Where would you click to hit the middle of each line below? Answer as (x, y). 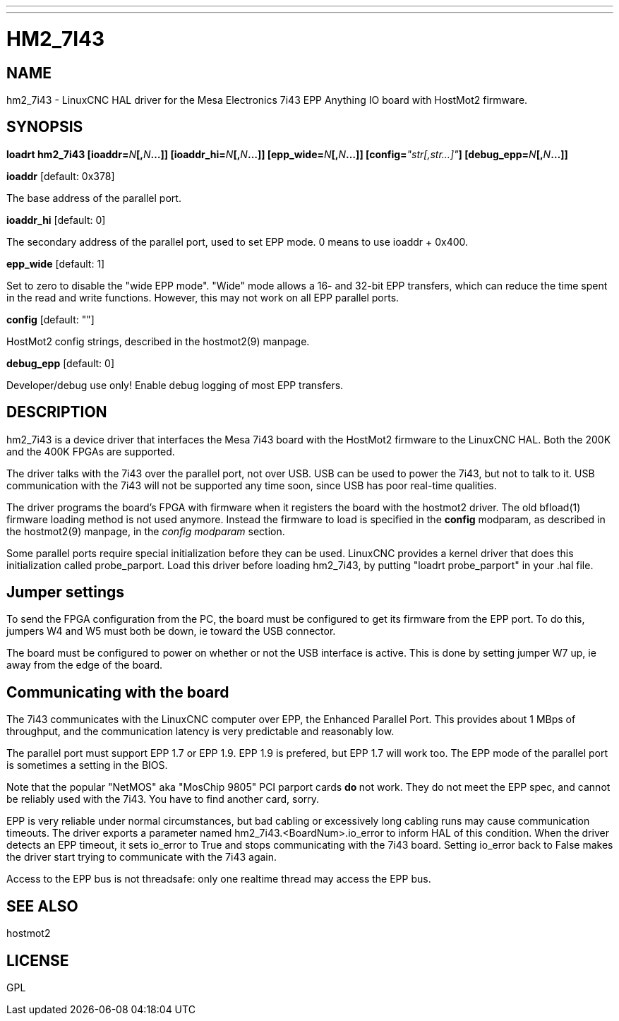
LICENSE (38, 960)
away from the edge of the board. (85, 665)
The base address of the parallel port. (94, 198)
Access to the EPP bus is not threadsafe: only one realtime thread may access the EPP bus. (219, 879)
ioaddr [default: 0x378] (61, 176)
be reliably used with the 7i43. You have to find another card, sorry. (163, 799)
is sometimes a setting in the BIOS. (87, 765)
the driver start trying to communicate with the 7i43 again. (142, 857)
